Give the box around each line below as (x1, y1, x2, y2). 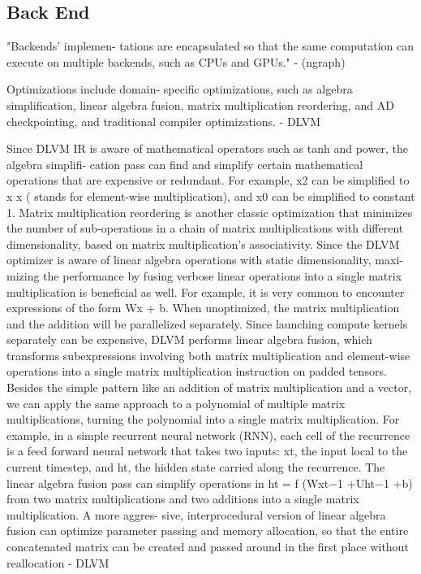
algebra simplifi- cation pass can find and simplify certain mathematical (6, 155, 363, 172)
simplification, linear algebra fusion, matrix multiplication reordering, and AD (6, 96, 394, 113)
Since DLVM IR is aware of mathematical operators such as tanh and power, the (6, 140, 408, 157)
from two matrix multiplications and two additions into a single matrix (6, 490, 359, 507)
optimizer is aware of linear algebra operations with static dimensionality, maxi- (6, 251, 403, 268)
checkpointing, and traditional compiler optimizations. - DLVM (6, 112, 321, 129)
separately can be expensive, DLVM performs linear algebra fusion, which (6, 331, 372, 348)
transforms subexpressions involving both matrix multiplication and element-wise (6, 346, 410, 363)
